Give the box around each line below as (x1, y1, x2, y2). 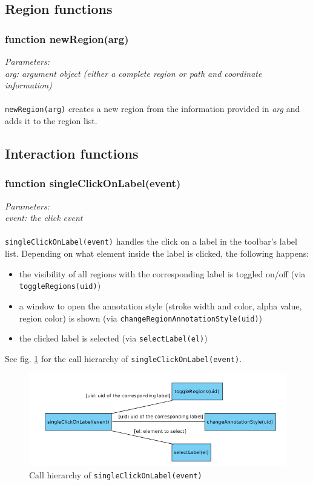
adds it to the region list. (5, 114, 97, 127)
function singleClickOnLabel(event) (5, 176, 181, 191)
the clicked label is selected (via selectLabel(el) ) (19, 332, 208, 345)
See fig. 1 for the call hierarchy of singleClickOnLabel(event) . (5, 352, 242, 365)
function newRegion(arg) (5, 31, 129, 46)
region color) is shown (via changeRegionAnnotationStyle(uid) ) (19, 311, 263, 324)
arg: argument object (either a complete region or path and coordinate (5, 67, 262, 79)
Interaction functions (5, 144, 139, 163)
